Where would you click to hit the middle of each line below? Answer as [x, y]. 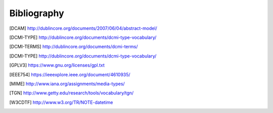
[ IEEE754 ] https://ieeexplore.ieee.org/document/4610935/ [70, 74]
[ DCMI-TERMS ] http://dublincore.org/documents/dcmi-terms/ [74, 47]
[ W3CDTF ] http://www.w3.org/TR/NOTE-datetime [61, 102]
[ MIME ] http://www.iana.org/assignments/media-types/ [67, 84]
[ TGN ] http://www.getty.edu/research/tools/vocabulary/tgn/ [72, 93]
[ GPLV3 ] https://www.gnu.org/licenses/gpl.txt [57, 65]
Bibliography [37, 13]
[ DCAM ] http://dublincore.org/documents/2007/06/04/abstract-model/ [83, 28]
